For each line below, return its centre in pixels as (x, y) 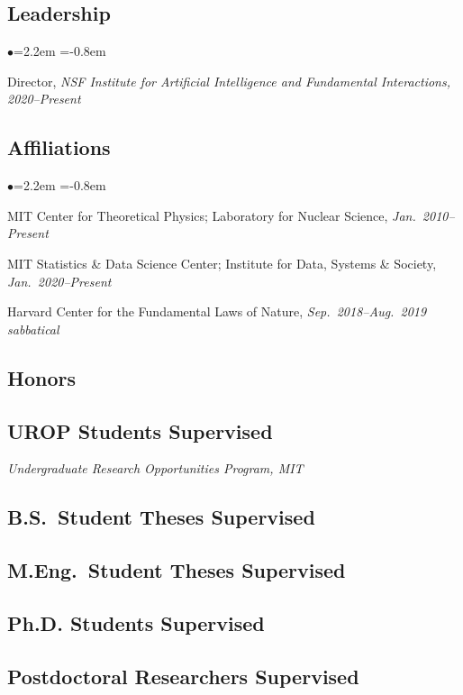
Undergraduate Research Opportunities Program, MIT (155, 468)
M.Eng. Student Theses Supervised (177, 570)
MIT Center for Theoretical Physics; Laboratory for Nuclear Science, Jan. (212, 215)
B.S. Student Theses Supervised (161, 517)
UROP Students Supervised (140, 430)
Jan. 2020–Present (59, 281)
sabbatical (33, 329)
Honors (41, 377)
